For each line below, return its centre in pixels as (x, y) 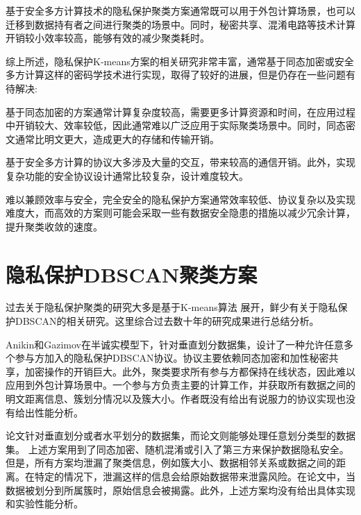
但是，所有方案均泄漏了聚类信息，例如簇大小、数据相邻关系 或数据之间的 (171, 463)
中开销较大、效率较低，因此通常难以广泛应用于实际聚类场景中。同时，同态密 (180, 125)
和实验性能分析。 (44, 504)
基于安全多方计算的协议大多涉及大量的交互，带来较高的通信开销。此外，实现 (180, 162)
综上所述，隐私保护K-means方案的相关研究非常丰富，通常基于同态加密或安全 (180, 61)
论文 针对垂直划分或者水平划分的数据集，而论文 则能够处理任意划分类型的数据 (180, 436)
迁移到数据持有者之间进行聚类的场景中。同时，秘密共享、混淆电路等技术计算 (180, 24)
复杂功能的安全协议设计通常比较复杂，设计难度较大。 (127, 175)
